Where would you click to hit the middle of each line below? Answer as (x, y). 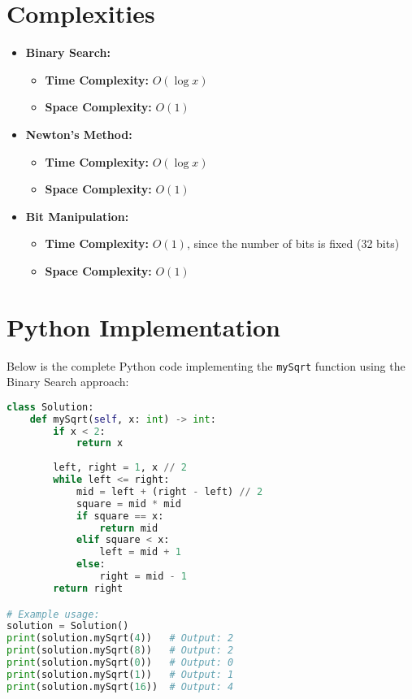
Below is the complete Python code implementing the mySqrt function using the (206, 365)
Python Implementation (143, 326)
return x (100, 443)
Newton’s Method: (79, 134)
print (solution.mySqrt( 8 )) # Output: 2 (120, 651)
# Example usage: (53, 614)
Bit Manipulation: (77, 216)
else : (91, 564)
